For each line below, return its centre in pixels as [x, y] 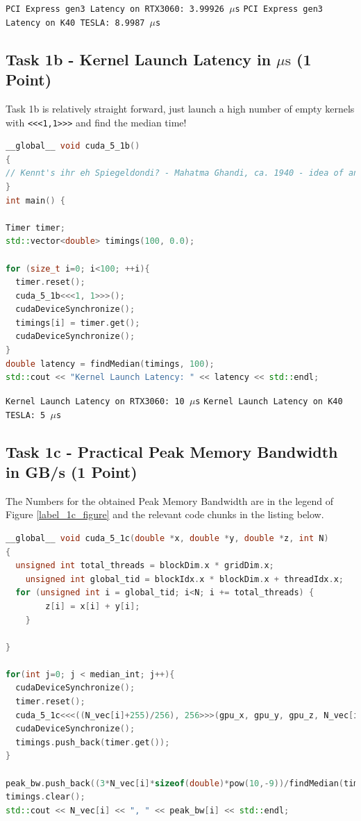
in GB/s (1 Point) [72, 471]
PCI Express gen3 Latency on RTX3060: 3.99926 [115, 9]
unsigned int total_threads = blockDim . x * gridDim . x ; [145, 566]
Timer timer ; [35, 227]
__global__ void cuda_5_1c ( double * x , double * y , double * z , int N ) [167, 538]
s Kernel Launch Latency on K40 [269, 401]
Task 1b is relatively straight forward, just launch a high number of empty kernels [180, 108]
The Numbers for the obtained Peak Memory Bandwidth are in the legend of [169, 500]
